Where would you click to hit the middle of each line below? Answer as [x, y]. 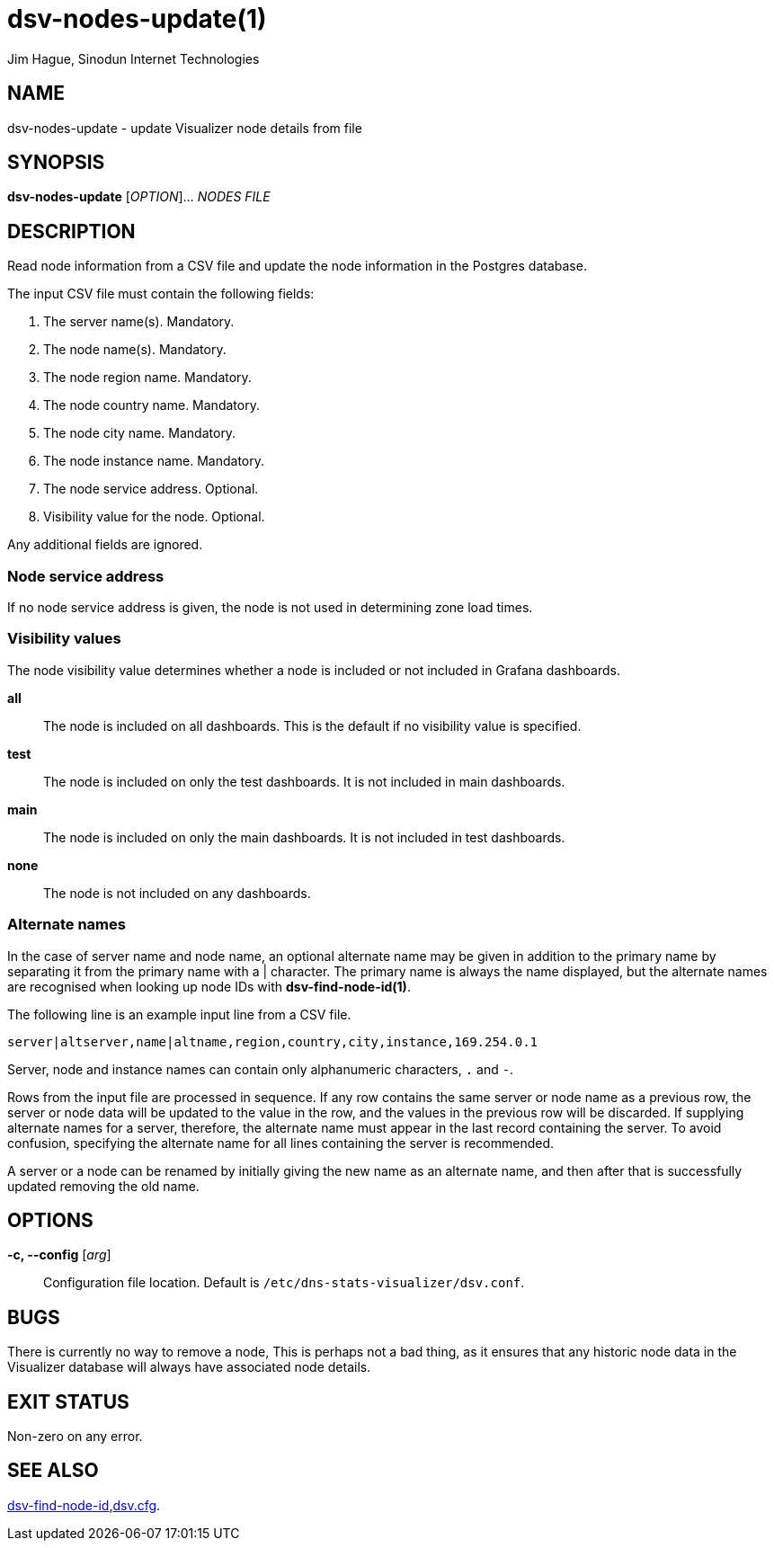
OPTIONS [50, 1220]
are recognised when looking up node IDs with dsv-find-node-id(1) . [209, 986]
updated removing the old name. [103, 1186]
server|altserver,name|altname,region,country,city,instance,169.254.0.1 [273, 1041]
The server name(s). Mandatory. [139, 322]
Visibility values [64, 639]
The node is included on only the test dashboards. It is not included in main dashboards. [304, 781]
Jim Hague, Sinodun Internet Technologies [133, 58]
